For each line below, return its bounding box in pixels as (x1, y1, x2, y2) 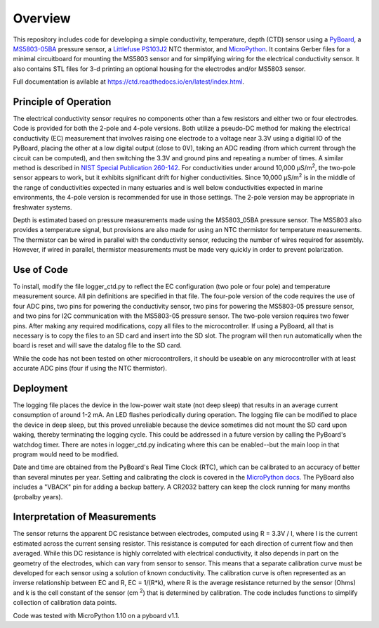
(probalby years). (13, 492, 63, 501)
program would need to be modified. (13, 450, 119, 459)
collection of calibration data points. (13, 598, 117, 607)
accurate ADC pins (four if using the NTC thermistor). (13, 364, 168, 373)
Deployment (13, 382, 68, 394)
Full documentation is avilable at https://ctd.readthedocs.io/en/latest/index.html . (13, 77, 245, 86)
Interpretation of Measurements (13, 511, 157, 523)
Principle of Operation (13, 96, 112, 108)
